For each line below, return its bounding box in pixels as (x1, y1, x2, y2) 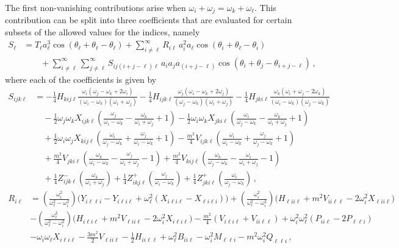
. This (254, 1, 276, 13)
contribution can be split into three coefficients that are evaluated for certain (5, 13, 292, 26)
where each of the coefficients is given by (5, 73, 157, 85)
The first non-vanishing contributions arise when (5, 1, 186, 13)
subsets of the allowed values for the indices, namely (5, 26, 200, 38)
